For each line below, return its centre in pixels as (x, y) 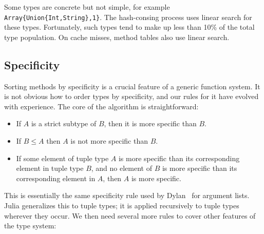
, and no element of (121, 168)
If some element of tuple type (62, 158)
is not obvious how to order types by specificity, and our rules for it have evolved (131, 96)
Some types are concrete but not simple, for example (87, 7)
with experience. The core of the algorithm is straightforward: (101, 106)
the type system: (30, 226)
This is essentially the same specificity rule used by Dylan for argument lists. (127, 195)
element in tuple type (50, 168)
